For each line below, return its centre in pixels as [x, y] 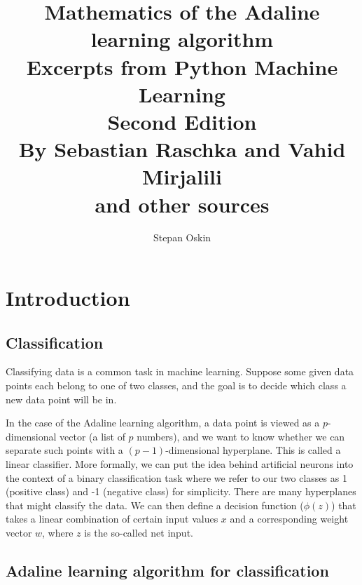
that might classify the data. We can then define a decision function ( [155, 505]
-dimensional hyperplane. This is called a [253, 450]
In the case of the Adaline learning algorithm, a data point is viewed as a [163, 423]
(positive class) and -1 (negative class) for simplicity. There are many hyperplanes [181, 491]
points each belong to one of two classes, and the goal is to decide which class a [176, 385]
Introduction [68, 298]
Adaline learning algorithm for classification [167, 570]
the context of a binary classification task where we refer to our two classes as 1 [176, 477]
